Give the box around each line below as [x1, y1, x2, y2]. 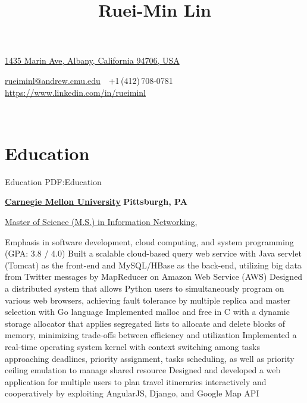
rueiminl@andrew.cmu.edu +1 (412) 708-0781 [5, 74, 173, 86]
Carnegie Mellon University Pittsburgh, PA [5, 195, 187, 208]
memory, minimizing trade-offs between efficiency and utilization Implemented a [5, 329, 297, 341]
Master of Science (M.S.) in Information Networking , [5, 215, 198, 228]
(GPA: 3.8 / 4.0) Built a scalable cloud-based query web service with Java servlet [5, 247, 302, 260]
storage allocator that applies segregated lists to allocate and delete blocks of [5, 317, 286, 329]
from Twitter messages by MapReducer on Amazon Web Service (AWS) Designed [5, 270, 303, 283]
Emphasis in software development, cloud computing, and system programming [5, 235, 294, 248]
